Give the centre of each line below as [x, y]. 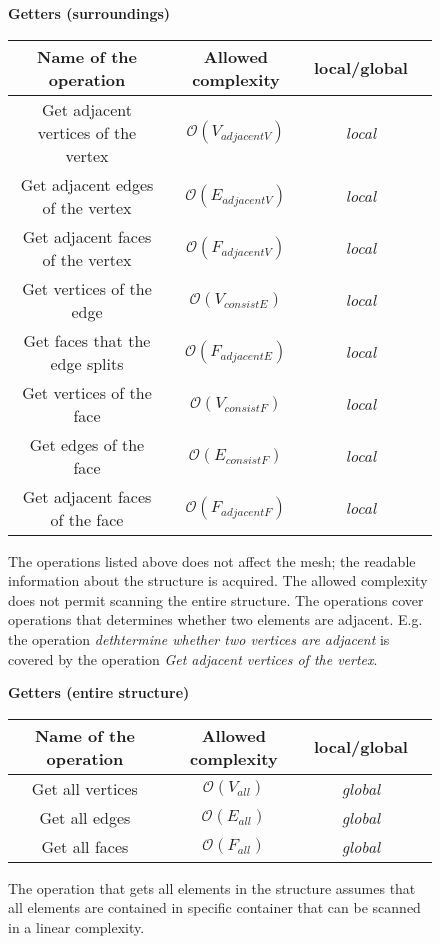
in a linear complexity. [76, 926]
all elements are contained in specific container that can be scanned [214, 907]
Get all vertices [84, 788]
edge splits [87, 363]
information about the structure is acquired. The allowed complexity [218, 580]
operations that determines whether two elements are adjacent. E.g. [215, 619]
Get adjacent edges [87, 184]
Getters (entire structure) [99, 692]
